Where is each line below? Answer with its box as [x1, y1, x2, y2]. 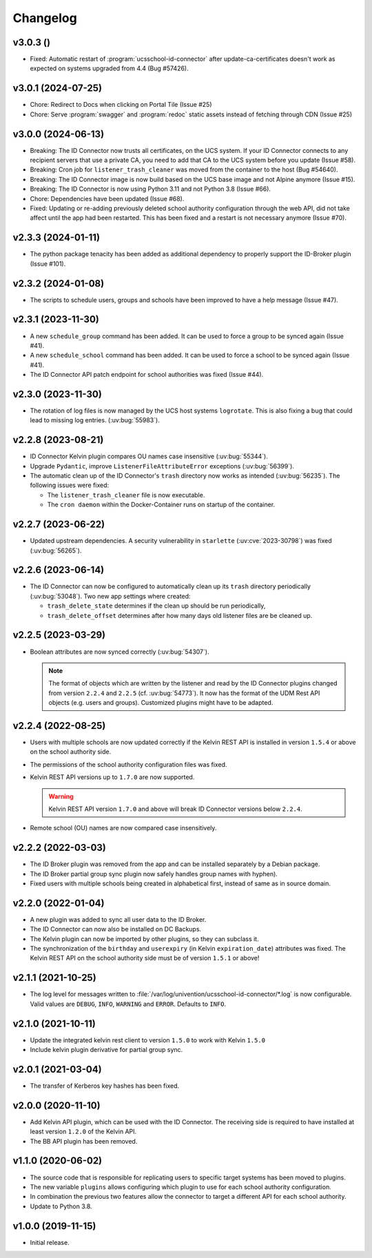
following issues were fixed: [30, 481, 110, 489]
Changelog [12, 10, 77, 25]
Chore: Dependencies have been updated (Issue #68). [30, 194, 185, 203]
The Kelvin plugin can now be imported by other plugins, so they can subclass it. [30, 934, 259, 943]
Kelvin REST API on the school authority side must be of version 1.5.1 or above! [30, 954, 260, 962]
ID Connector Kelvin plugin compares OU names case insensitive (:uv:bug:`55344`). [30, 452, 268, 461]
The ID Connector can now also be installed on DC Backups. [30, 925, 202, 934]
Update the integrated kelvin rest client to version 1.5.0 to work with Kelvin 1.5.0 [30, 1035, 265, 1044]
